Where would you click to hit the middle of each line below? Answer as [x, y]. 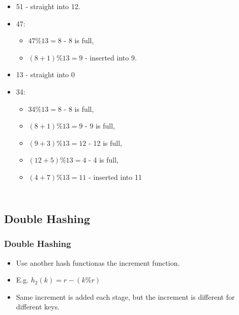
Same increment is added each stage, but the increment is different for [125, 296]
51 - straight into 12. [48, 6]
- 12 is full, [105, 143]
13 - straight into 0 [46, 74]
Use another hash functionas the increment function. [98, 262]
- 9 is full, [100, 126]
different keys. [38, 307]
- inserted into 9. [111, 57]
